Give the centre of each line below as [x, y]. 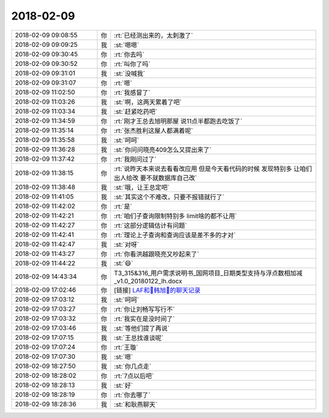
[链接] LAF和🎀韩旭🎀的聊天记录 [157, 290]
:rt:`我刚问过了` [135, 159]
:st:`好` [123, 385]
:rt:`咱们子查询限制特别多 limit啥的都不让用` [175, 216]
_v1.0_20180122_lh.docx [148, 281]
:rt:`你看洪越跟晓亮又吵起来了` [156, 254]
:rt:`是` [123, 206]
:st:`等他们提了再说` [142, 328]
